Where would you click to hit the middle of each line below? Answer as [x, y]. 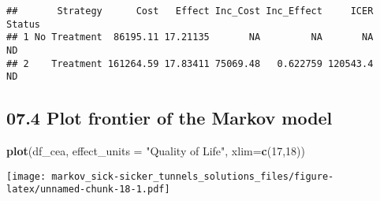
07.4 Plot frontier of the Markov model [170, 118]
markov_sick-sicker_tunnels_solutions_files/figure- [193, 176]
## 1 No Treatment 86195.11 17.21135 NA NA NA [190, 37]
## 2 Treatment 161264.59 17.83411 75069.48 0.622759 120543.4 [190, 63]
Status [23, 24]
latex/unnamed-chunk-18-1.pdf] [88, 190]
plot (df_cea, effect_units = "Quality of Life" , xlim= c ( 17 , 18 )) [156, 151]
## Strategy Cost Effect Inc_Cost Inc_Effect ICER [190, 11]
